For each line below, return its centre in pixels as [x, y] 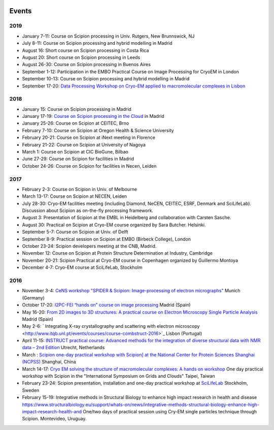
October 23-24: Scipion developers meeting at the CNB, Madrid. [89, 246]
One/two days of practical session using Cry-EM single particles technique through [170, 411]
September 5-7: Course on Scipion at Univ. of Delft [75, 232]
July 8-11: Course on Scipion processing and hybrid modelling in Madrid [97, 43]
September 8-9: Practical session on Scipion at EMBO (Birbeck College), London [107, 239]
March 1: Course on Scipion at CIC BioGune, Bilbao [75, 151]
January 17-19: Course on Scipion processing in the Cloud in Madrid [93, 116]
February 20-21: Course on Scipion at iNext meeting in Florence [89, 138]
